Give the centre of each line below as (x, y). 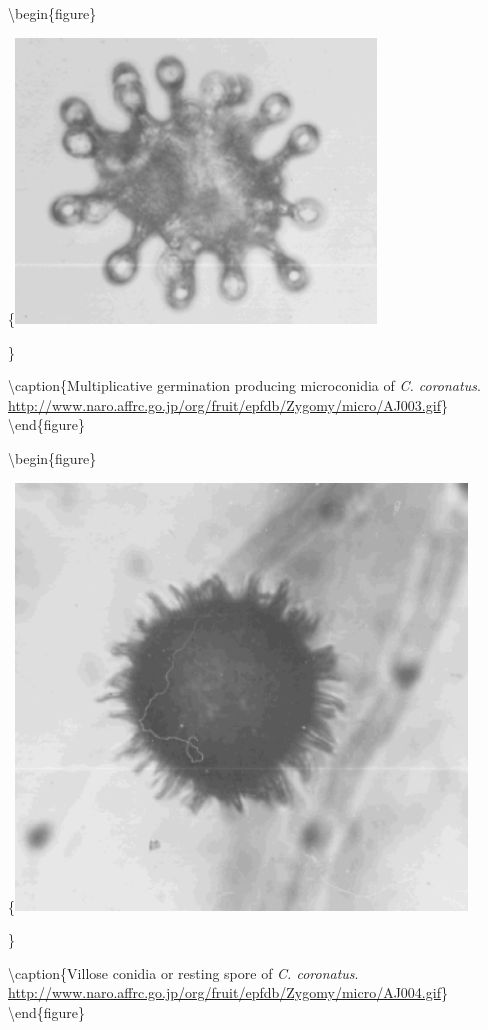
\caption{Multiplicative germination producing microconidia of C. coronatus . (244, 385)
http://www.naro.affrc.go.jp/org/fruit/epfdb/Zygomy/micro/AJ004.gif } (228, 992)
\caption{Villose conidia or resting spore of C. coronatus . (183, 972)
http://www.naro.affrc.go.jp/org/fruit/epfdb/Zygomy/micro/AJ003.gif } (228, 404)
